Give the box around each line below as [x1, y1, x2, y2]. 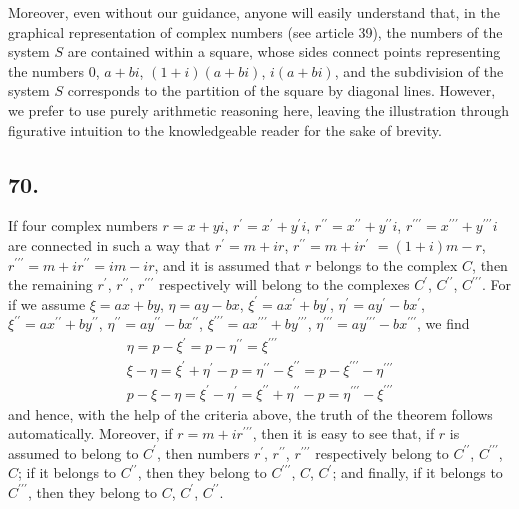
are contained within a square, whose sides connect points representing [67, 41, 501, 62]
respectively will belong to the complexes [158, 274, 410, 295]
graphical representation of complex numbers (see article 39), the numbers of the [8, 21, 503, 42]
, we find [417, 313, 470, 334]
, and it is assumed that [154, 254, 301, 275]
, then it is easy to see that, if [252, 423, 435, 444]
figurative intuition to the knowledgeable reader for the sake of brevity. [8, 119, 442, 140]
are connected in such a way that [8, 234, 211, 255]
